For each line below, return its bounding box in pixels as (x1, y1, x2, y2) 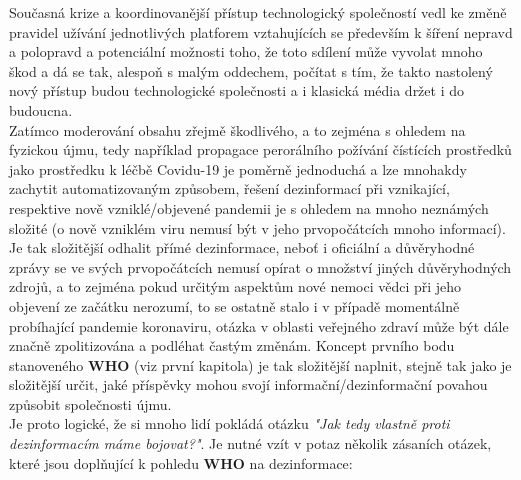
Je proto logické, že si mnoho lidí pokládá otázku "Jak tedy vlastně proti (9, 413, 450, 434)
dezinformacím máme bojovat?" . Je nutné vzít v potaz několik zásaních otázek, (9, 433, 492, 454)
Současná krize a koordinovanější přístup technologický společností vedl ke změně (9, 2, 507, 22)
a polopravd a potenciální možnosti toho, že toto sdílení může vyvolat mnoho (9, 41, 483, 62)
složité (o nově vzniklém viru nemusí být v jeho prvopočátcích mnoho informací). (9, 217, 506, 238)
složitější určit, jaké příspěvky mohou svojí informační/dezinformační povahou (9, 374, 488, 395)
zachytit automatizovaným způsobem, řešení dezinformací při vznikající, (9, 178, 450, 199)
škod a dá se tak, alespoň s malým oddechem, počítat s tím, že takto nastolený (9, 60, 493, 81)
